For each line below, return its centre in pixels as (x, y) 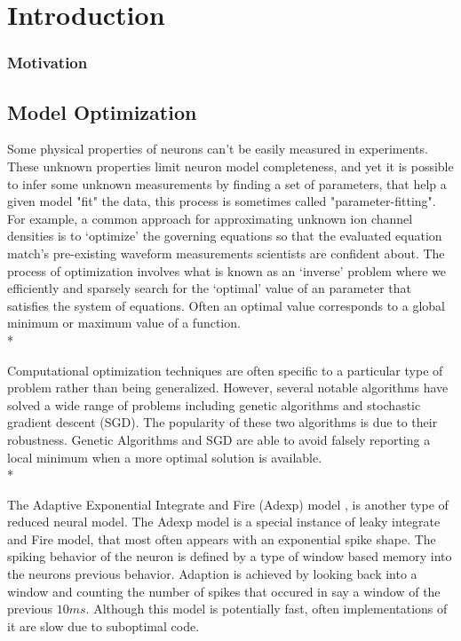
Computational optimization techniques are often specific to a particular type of (225, 370)
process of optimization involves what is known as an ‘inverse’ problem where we (227, 270)
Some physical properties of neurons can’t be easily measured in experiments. (218, 149)
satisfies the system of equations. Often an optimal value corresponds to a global (227, 305)
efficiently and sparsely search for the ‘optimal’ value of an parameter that (210, 288)
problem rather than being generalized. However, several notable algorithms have (228, 388)
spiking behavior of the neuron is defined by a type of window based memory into (230, 556)
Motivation (48, 63)
